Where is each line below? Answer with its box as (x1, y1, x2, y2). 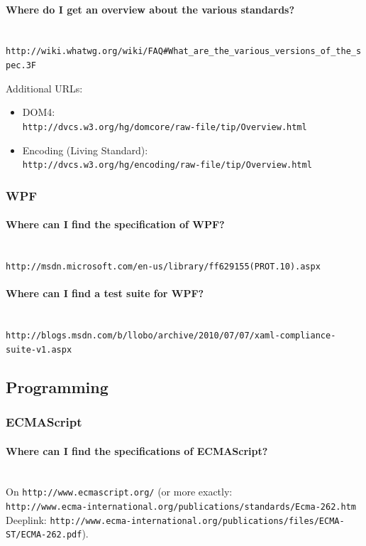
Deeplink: (6, 512, 47, 527)
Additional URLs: (6, 80, 83, 95)
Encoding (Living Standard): (22, 142, 148, 157)
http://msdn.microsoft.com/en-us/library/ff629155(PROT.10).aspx (6, 262, 321, 272)
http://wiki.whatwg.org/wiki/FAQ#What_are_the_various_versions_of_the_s (6, 46, 362, 57)
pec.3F (6, 60, 36, 71)
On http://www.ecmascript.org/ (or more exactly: (6, 484, 233, 499)
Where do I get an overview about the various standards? (6, 1, 295, 16)
